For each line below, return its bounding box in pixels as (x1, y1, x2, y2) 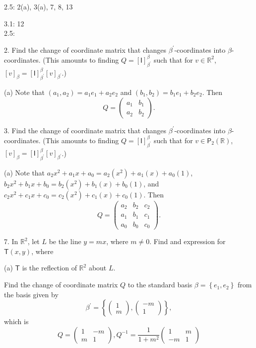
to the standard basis (128, 279, 192, 290)
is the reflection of (22, 262, 77, 273)
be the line (49, 236, 81, 247)
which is (4, 316, 29, 327)
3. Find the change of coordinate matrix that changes (4, 125, 167, 135)
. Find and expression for (149, 236, 226, 247)
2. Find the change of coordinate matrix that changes (4, 44, 167, 55)
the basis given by (4, 289, 59, 299)
